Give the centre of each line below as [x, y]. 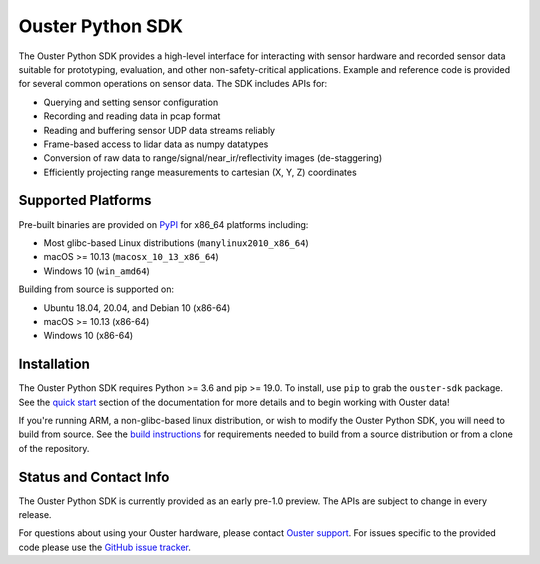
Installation [54, 364]
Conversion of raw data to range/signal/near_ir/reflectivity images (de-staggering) [213, 158]
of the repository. [54, 448]
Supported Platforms [85, 200]
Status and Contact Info [94, 476]
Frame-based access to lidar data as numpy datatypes [156, 144]
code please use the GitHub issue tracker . [105, 547]
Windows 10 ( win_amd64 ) [96, 271]
